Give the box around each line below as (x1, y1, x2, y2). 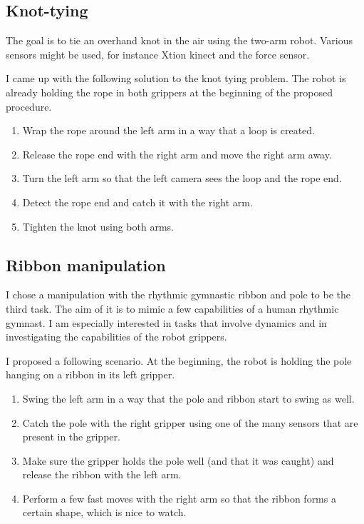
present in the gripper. (22, 429, 120, 444)
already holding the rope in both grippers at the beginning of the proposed (6, 84, 333, 99)
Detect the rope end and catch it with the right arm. (22, 194, 253, 209)
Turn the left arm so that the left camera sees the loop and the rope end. (22, 171, 342, 186)
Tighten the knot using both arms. (22, 218, 174, 233)
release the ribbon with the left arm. (22, 467, 182, 482)
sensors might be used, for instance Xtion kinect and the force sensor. (6, 46, 310, 61)
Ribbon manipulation (6, 253, 166, 276)
